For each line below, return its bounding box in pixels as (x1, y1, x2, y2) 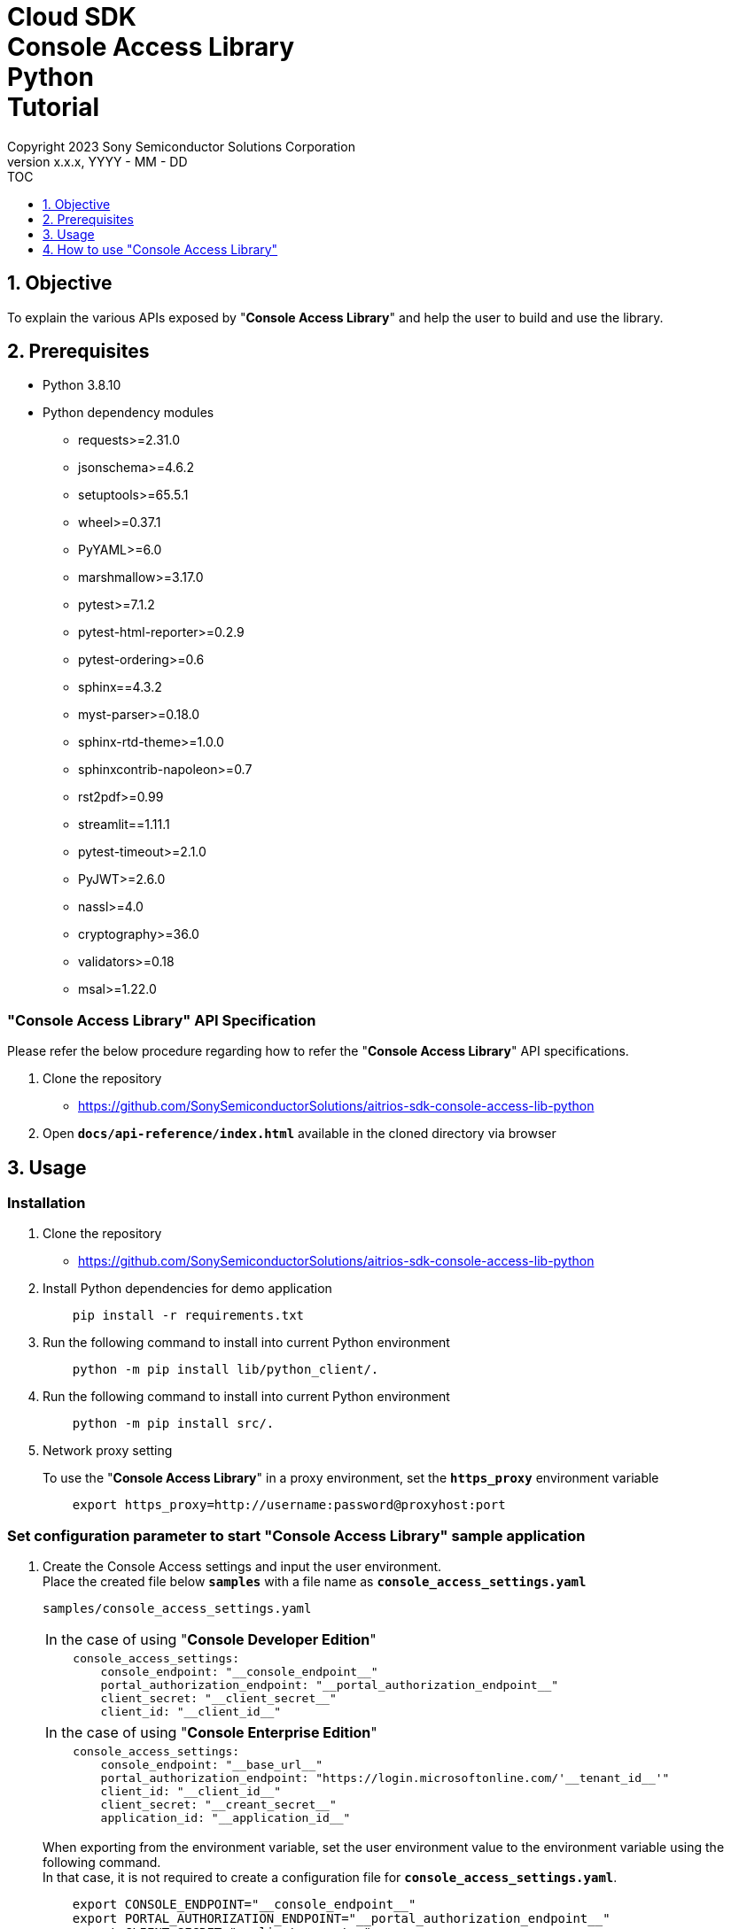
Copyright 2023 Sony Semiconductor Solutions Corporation (7, 138, 355, 154)
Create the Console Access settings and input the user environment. (43, 1559, 442, 1575)
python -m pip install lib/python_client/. (72, 1362, 379, 1377)
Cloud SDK (7, 2, 136, 32)
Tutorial (7, 92, 100, 122)
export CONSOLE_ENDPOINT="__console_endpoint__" (72, 1897, 416, 1912)
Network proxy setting (43, 1443, 173, 1459)
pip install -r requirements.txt (72, 1308, 305, 1323)
